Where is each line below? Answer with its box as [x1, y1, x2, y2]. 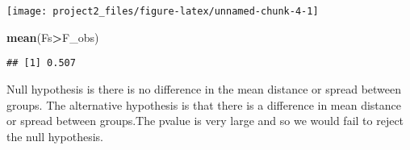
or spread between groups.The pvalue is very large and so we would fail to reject [6, 112, 404, 129]
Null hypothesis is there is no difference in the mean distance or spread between [6, 80, 402, 97]
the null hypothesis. [6, 127, 103, 144]
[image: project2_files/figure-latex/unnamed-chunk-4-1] [6, 6, 319, 17]
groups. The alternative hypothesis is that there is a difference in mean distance [6, 96, 402, 113]
